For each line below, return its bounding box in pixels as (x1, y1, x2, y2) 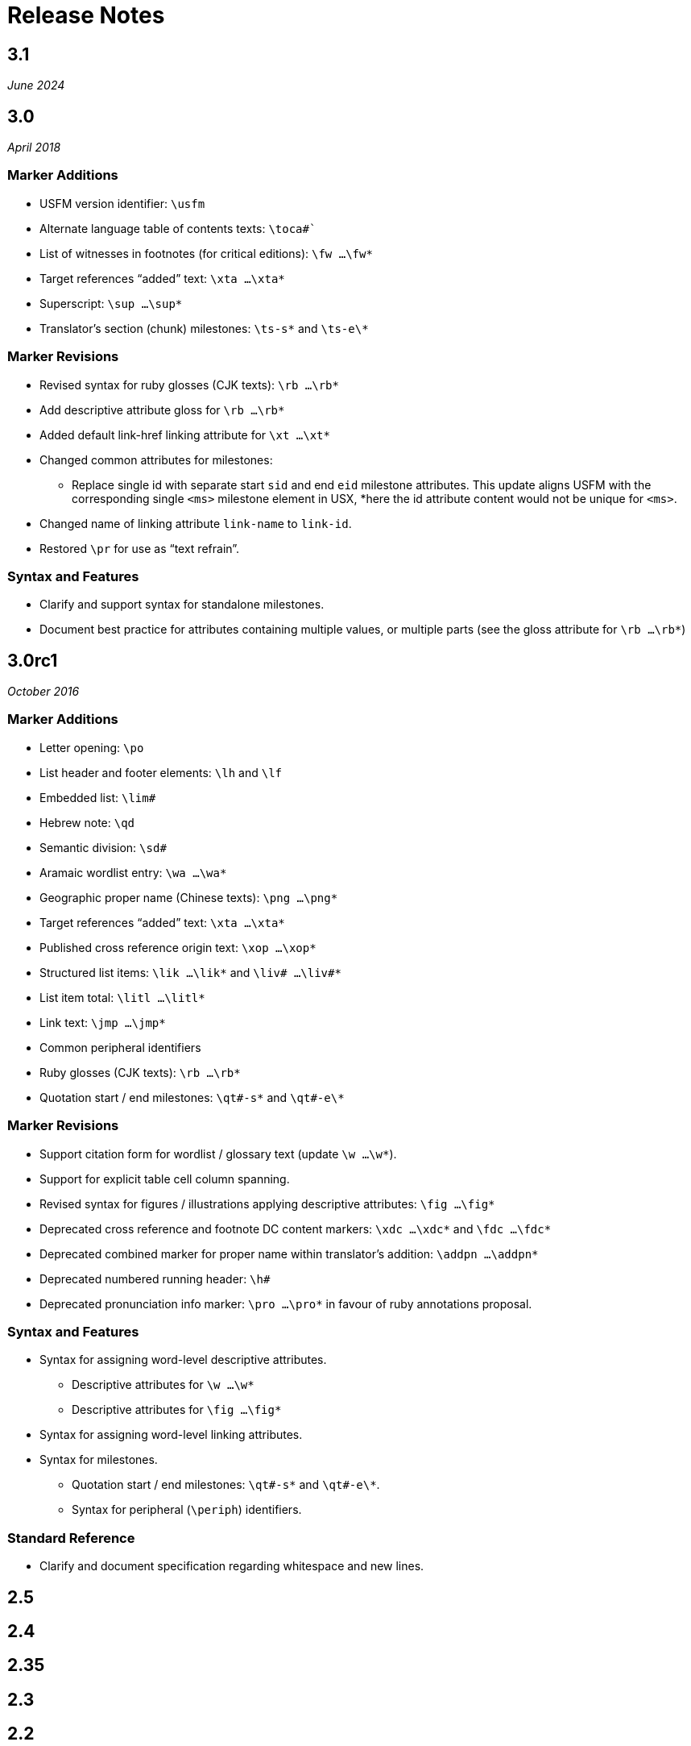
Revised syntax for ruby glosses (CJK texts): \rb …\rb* (39, 377, 339, 392)
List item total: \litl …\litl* (39, 990, 205, 1004)
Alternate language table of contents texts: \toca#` (39, 221, 317, 235)
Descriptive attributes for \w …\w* (72, 1378, 254, 1392)
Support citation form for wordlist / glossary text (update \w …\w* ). (39, 1146, 397, 1161)
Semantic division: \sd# (39, 840, 167, 854)
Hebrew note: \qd (39, 815, 135, 829)
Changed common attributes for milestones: (39, 452, 273, 467)
